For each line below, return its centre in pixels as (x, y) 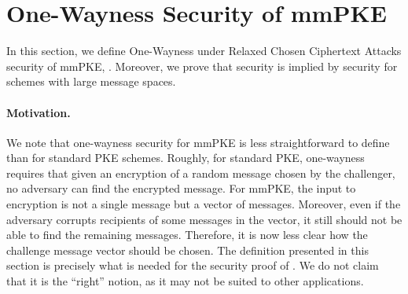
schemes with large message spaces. (91, 81)
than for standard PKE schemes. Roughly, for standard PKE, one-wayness (186, 158)
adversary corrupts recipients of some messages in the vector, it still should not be (204, 219)
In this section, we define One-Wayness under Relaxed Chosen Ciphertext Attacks (204, 51)
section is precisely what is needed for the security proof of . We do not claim (193, 265)
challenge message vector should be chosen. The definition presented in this (187, 250)
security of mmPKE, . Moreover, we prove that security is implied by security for (202, 66)
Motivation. (39, 112)
